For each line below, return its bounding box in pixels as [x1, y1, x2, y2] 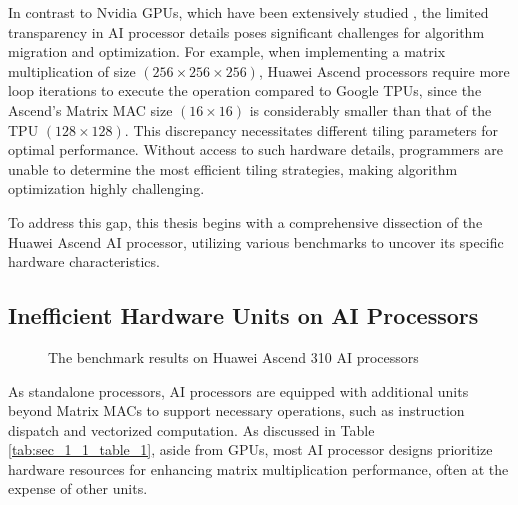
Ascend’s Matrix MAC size [8, 99, 173, 120]
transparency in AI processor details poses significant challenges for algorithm [8, 21, 485, 42]
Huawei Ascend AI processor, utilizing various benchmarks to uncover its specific [8, 231, 504, 252]
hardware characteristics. [8, 251, 160, 272]
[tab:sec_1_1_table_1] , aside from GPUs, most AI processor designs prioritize [8, 439, 493, 460]
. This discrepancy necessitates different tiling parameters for [124, 119, 499, 140]
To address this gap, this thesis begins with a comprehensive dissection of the [8, 211, 483, 232]
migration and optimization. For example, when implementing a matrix [8, 41, 446, 62]
